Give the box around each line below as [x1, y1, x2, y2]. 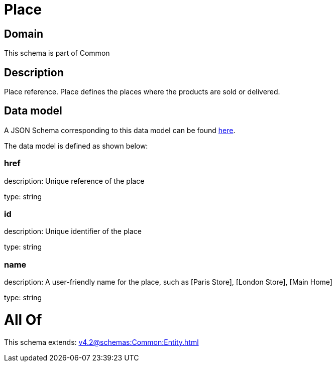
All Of [4, 311, 42, 328]
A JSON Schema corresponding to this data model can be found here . [4, 126, 236, 135]
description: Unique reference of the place [4, 176, 145, 185]
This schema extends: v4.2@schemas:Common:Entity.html [4, 337, 199, 346]
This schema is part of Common [4, 49, 110, 58]
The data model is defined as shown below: [4, 141, 148, 150]
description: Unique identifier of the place [4, 227, 142, 236]
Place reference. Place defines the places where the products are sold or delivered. [4, 87, 280, 96]
